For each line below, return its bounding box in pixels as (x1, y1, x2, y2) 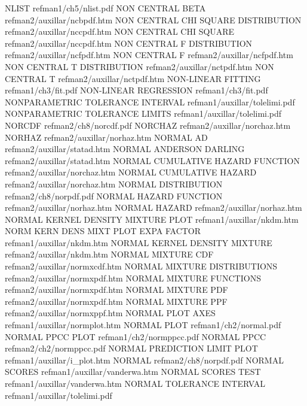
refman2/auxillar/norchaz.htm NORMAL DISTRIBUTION (5, 177, 223, 190)
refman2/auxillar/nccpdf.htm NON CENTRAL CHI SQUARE (5, 25, 235, 38)
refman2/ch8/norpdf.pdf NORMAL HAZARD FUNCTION (5, 189, 223, 202)
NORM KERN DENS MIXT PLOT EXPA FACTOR (5, 225, 201, 237)
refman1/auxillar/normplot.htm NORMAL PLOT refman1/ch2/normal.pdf (5, 319, 281, 331)
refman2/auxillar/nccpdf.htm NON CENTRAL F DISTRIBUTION (5, 37, 253, 49)
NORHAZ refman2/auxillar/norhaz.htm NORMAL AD (5, 131, 208, 143)
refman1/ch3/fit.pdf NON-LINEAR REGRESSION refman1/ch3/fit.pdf (5, 84, 268, 96)
